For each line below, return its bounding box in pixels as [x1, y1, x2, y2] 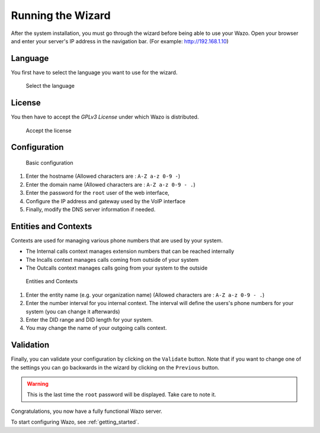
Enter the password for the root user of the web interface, [25, 190, 170, 197]
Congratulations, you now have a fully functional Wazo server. [11, 408, 162, 415]
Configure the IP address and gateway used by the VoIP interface [25, 197, 186, 204]
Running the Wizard [11, 9, 111, 22]
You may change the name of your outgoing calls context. [25, 325, 167, 332]
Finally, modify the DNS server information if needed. [25, 206, 156, 213]
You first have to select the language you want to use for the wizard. [11, 69, 178, 76]
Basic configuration [25, 159, 73, 166]
